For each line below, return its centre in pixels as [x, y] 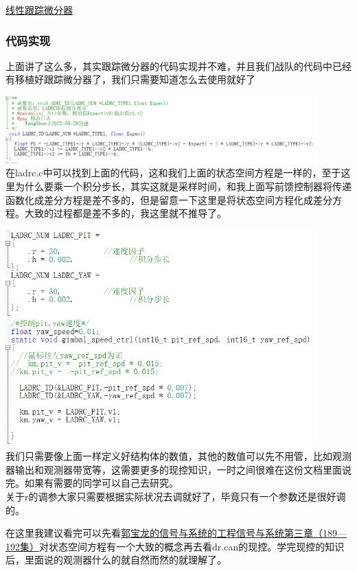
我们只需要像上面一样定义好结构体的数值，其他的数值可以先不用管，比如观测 [178, 456]
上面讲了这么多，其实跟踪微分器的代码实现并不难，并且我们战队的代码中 [169, 66]
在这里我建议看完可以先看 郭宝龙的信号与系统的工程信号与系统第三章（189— [176, 533]
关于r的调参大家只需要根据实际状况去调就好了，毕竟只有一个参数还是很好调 [176, 497]
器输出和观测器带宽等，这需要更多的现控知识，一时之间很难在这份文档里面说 [178, 469]
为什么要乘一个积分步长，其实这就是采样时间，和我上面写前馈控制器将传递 [183, 186]
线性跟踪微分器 [39, 10]
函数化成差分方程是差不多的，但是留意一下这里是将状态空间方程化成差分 [169, 199]
